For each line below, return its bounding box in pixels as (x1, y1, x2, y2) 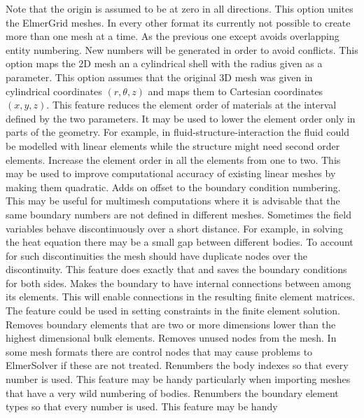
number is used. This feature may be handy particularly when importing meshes (6, 372, 351, 386)
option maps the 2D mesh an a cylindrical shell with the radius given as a (6, 56, 323, 71)
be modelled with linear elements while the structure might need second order (6, 138, 340, 153)
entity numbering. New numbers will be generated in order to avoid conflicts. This (6, 42, 358, 57)
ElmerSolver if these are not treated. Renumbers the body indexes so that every (6, 358, 349, 372)
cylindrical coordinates (6, 83, 102, 98)
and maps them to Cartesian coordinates (148, 83, 323, 98)
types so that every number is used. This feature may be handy (6, 399, 278, 414)
